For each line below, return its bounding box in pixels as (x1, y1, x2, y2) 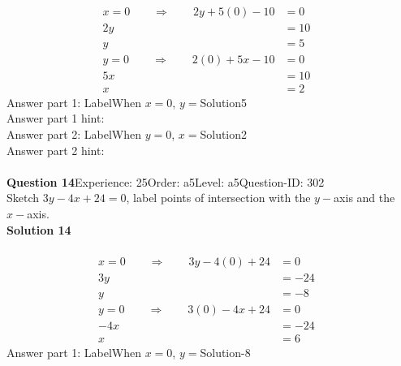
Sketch (6, 189, 40, 206)
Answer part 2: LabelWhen (6, 125, 142, 142)
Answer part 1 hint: (6, 110, 105, 127)
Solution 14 (6, 221, 71, 238)
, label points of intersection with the (126, 189, 311, 206)
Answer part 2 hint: (6, 141, 105, 158)
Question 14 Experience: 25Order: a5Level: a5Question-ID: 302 (6, 173, 325, 190)
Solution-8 (200, 343, 251, 360)
